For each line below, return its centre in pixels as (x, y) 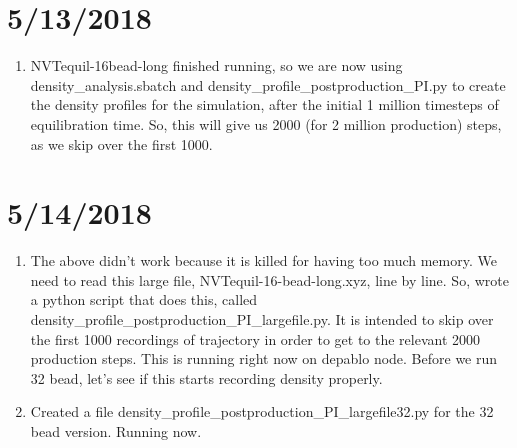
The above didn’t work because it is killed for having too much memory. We (263, 260)
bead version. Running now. (116, 430)
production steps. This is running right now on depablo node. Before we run (264, 358)
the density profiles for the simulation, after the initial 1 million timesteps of (264, 104)
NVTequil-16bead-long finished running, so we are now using (216, 65)
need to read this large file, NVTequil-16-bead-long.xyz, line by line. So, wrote (269, 279)
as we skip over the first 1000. (121, 143)
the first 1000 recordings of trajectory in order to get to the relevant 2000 (255, 338)
